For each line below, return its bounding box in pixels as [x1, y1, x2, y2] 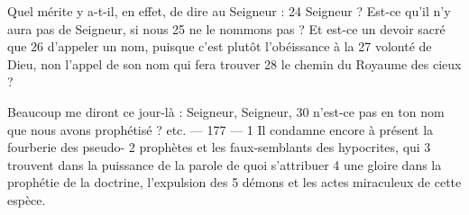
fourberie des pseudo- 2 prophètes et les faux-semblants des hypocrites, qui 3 [7, 138, 431, 157]
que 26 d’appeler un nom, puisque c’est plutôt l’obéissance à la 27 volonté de [7, 37, 432, 56]
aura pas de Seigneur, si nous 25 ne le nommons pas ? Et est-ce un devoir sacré [7, 19, 446, 38]
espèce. [7, 190, 46, 209]
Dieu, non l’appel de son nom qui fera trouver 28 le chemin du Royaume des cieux [7, 54, 462, 73]
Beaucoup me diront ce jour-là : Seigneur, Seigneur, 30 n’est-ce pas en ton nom [7, 102, 445, 121]
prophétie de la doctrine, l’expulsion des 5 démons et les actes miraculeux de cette [7, 173, 462, 192]
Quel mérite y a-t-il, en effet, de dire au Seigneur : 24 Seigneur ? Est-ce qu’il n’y [7, 2, 451, 20]
